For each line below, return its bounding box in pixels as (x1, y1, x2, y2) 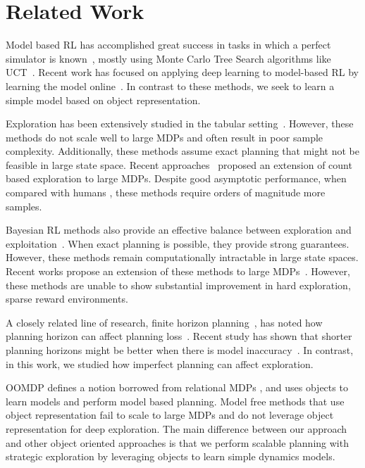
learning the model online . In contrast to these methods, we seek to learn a (6, 78, 335, 93)
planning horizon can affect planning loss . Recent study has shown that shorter (6, 329, 352, 343)
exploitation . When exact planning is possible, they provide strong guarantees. (6, 236, 349, 251)
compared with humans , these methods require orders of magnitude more (6, 185, 326, 200)
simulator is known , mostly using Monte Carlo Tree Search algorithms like (6, 51, 331, 65)
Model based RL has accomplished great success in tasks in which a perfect (6, 37, 331, 52)
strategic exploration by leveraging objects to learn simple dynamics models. (6, 449, 335, 464)
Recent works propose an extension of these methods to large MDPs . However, (6, 264, 350, 279)
